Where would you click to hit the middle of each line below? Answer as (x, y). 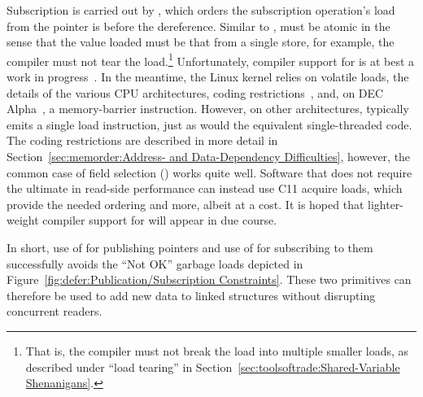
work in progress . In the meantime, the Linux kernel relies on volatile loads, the (208, 77)
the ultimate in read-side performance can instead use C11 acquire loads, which (205, 188)
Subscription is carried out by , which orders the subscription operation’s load (201, 10)
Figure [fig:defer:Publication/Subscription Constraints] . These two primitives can (209, 279)
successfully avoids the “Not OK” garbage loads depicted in (155, 263)
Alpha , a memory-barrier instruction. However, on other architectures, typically (208, 109)
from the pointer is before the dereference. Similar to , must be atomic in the (198, 26)
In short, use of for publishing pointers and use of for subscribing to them (190, 247)
